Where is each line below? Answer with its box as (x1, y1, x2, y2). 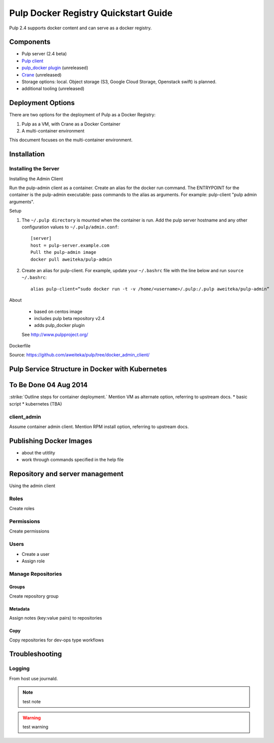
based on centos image (34, 309, 83, 315)
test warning (22, 724, 48, 730)
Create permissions (9, 528, 50, 534)
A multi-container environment (21, 128, 85, 134)
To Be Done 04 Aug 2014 (9, 381, 88, 389)
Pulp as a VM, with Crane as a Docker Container (21, 121, 121, 127)
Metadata (9, 606, 30, 612)
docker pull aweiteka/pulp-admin (30, 256, 112, 262)
